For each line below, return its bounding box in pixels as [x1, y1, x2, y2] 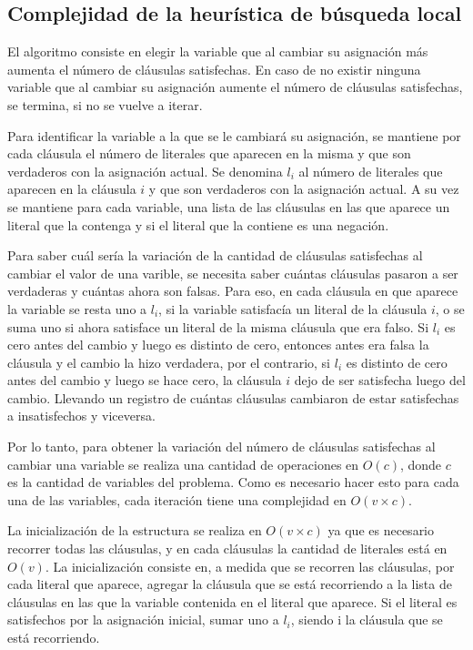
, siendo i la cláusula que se [290, 610, 443, 629]
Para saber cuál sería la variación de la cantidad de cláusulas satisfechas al [7, 246, 423, 265]
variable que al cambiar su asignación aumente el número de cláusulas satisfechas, [7, 77, 463, 96]
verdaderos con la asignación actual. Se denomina [7, 161, 283, 180]
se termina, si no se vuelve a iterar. [7, 95, 203, 114]
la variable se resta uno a [7, 299, 147, 318]
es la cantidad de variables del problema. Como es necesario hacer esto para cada [7, 472, 459, 492]
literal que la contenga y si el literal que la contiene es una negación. [7, 215, 389, 234]
